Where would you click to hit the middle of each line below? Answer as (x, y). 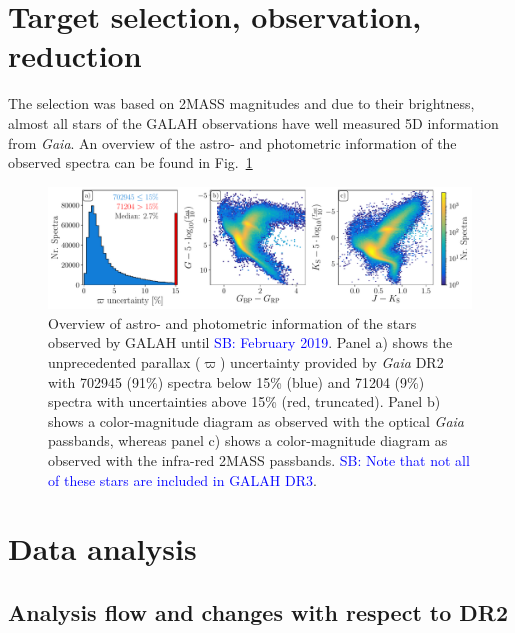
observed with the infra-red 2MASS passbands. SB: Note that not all (259, 460)
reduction (75, 55)
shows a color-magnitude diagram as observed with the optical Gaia (256, 420)
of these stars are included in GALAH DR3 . (182, 479)
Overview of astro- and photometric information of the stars (232, 322)
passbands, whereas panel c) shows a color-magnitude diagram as (248, 440)
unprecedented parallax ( (124, 362)
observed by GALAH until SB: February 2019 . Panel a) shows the (250, 342)
